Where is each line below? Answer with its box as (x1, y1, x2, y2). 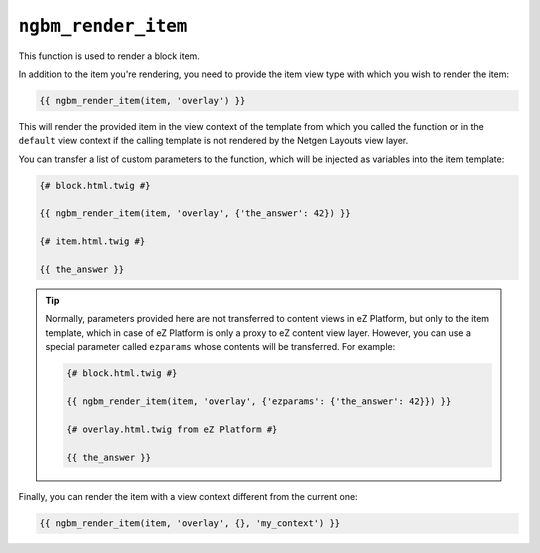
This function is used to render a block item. (18, 50, 200, 62)
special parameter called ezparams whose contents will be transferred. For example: (45, 341, 396, 353)
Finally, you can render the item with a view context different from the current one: (18, 491, 359, 503)
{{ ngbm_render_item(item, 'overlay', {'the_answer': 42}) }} (39, 208, 351, 219)
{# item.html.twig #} (39, 236, 146, 247)
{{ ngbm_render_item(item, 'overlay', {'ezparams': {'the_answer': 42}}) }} (66, 395, 452, 407)
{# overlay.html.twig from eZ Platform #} (66, 423, 278, 435)
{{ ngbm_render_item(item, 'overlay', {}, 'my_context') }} (39, 518, 341, 529)
